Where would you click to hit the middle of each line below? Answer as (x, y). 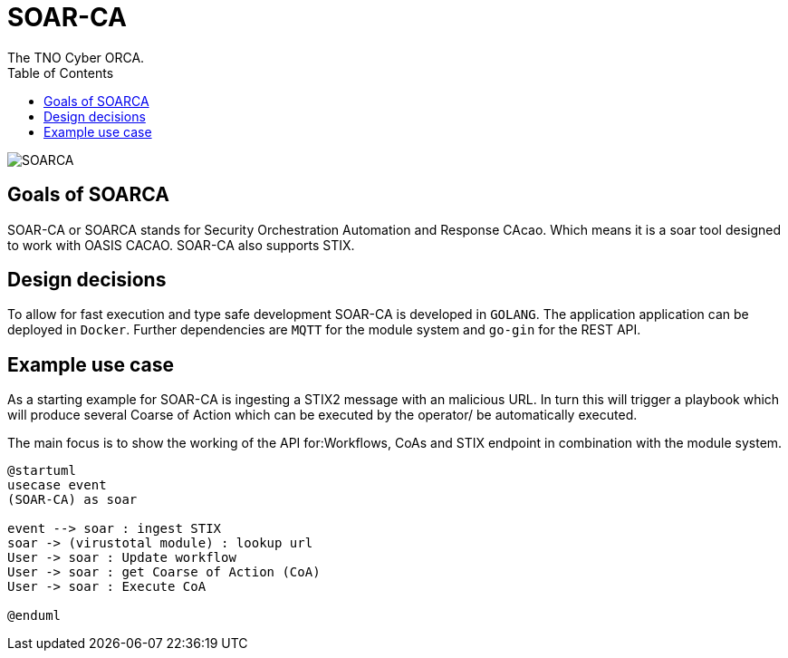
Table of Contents (61, 73)
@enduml (34, 616)
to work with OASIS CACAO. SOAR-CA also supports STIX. (181, 245)
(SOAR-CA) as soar (72, 500)
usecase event (57, 485)
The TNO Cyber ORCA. (76, 57)
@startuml (42, 471)
